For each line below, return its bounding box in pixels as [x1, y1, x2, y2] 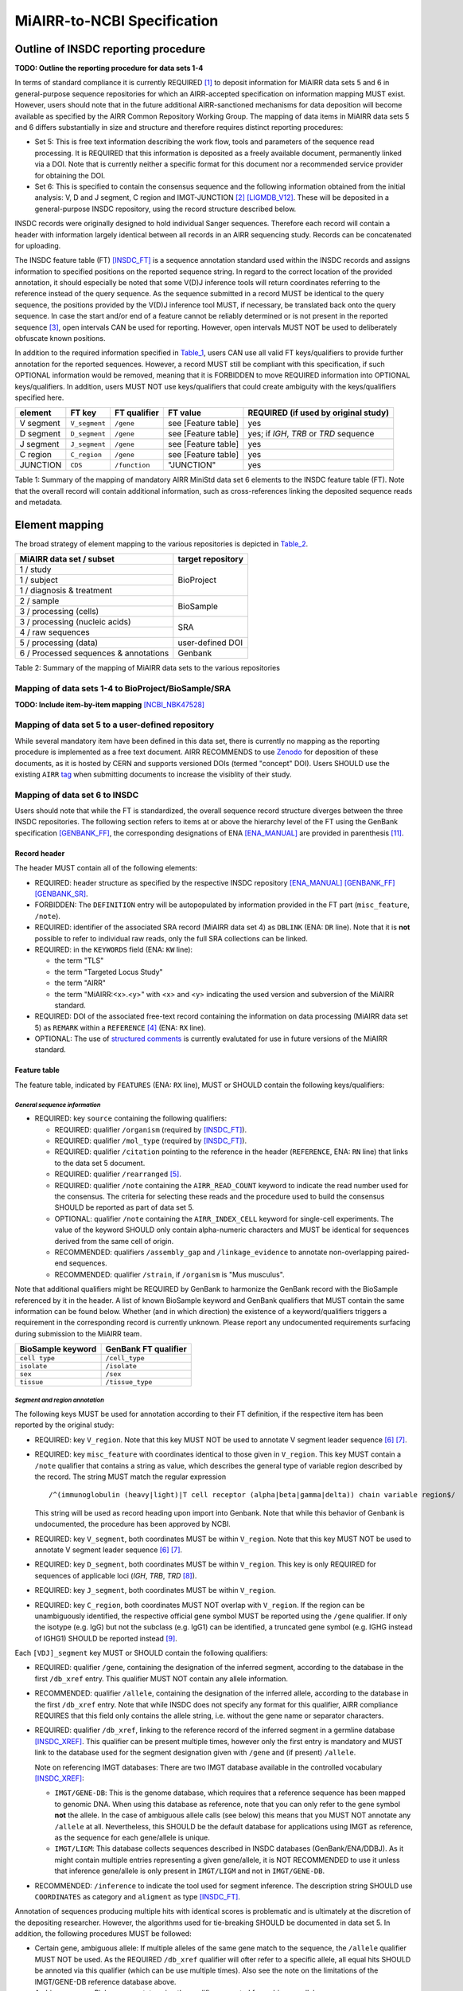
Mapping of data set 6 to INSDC [14, 789, 139, 800]
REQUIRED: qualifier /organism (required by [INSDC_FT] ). [54, 1125, 247, 1134]
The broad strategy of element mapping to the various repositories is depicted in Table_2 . [14, 539, 309, 549]
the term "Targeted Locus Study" [54, 967, 163, 976]
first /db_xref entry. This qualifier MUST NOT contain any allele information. [34, 1673, 288, 1684]
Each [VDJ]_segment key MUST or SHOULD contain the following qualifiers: [14, 1649, 268, 1658]
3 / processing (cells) [19, 606, 99, 617]
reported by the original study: [14, 1420, 115, 1430]
